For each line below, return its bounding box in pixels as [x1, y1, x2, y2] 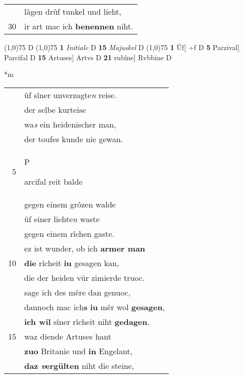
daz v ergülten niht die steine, [24, 359, 134, 371]
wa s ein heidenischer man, [24, 118, 116, 130]
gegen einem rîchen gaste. [24, 227, 115, 239]
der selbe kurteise [24, 103, 86, 115]
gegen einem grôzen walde [24, 198, 116, 210]
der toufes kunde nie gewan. [24, 133, 123, 145]
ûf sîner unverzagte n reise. [24, 89, 117, 101]
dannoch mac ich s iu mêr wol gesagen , [24, 301, 165, 313]
